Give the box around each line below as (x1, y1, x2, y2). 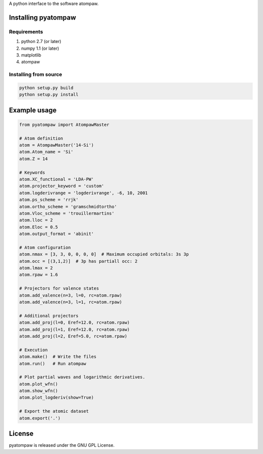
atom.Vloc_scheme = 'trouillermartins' (19, 210, 114, 216)
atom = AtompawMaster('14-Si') (19, 142, 94, 148)
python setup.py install (19, 92, 79, 98)
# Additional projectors (19, 313, 79, 318)
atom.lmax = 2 (19, 265, 53, 271)
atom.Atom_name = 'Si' (19, 149, 74, 155)
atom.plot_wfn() (19, 381, 58, 387)
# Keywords (19, 170, 45, 175)
